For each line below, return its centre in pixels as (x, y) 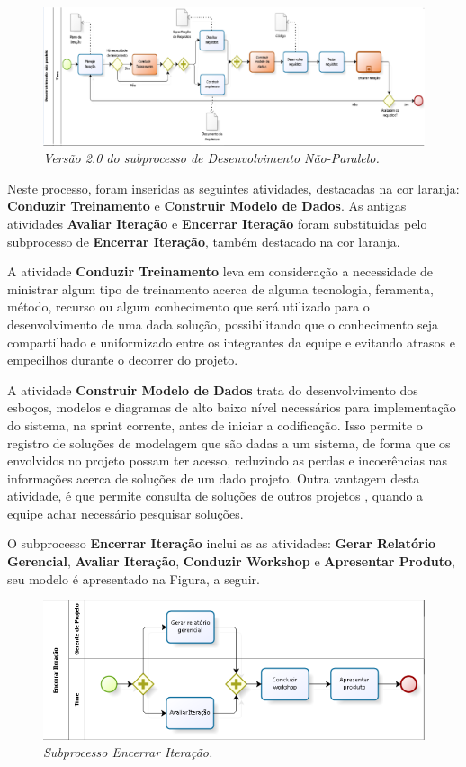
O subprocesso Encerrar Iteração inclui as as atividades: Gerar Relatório (222, 543)
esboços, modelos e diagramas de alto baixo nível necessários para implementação (232, 407)
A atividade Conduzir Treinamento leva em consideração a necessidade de (220, 271)
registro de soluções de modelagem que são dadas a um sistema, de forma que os (229, 442)
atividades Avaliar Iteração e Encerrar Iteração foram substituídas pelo (217, 223)
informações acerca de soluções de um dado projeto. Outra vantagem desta (214, 478)
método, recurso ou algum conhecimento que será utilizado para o (188, 307)
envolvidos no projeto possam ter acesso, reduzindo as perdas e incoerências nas (227, 460)
